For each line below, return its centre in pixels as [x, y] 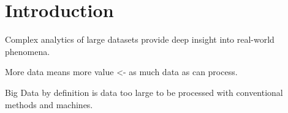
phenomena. [28, 51]
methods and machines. [49, 104]
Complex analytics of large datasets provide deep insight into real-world [140, 39]
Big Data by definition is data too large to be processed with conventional [144, 92]
